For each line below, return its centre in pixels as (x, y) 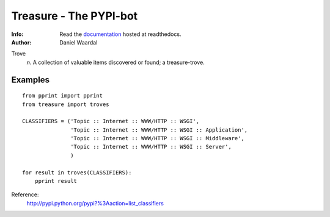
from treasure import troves (66, 104)
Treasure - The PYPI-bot (75, 16)
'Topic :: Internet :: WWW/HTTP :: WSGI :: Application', (159, 130)
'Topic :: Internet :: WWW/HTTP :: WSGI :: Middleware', (157, 138)
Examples (31, 80)
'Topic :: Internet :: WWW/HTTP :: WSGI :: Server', (151, 147)
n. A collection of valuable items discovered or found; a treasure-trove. (116, 62)
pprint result (56, 181)
